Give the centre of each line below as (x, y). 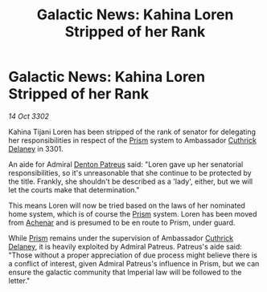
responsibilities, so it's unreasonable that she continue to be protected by (130, 172)
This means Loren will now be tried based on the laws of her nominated (127, 205)
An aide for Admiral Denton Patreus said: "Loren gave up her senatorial (126, 164)
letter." (19, 280)
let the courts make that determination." (74, 189)
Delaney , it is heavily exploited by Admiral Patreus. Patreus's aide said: (125, 246)
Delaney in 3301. (36, 148)
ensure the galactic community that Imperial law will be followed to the (125, 272)
